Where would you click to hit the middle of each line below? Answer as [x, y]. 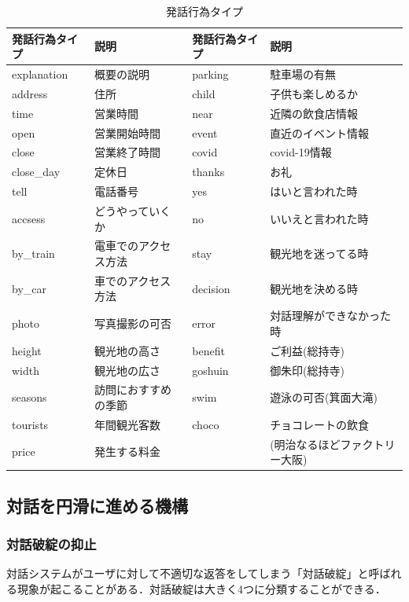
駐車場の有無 [303, 74]
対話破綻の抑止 [52, 544]
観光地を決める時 [314, 288]
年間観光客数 [127, 424]
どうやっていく [133, 210]
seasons [29, 397]
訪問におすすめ [133, 389]
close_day [36, 172]
